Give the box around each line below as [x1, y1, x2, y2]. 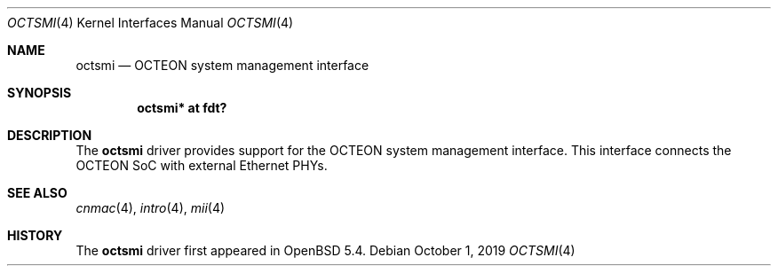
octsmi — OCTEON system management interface [75, 58, 369, 73]
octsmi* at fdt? [137, 100, 227, 115]
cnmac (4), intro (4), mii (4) [75, 200, 226, 215]
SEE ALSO [7, 185, 67, 200]
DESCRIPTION [7, 128, 92, 143]
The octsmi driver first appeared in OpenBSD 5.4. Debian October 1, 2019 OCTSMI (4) [75, 243, 576, 258]
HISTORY [7, 228, 63, 243]
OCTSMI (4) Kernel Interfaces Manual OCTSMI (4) [7, 15, 294, 30]
